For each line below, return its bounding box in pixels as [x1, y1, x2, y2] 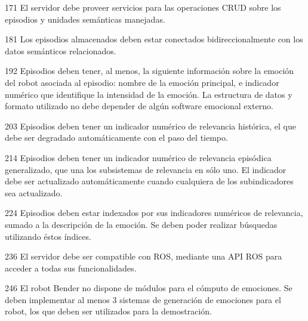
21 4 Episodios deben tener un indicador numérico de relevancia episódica [5, 151, 272, 163]
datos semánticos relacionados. [5, 44, 116, 57]
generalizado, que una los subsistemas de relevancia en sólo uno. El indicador [5, 163, 287, 175]
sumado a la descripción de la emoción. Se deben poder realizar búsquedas [5, 218, 278, 230]
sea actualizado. [5, 186, 63, 199]
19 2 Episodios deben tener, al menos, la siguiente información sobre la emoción [5, 64, 294, 77]
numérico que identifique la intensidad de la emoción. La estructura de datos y [5, 88, 292, 100]
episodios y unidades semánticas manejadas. [5, 13, 165, 25]
